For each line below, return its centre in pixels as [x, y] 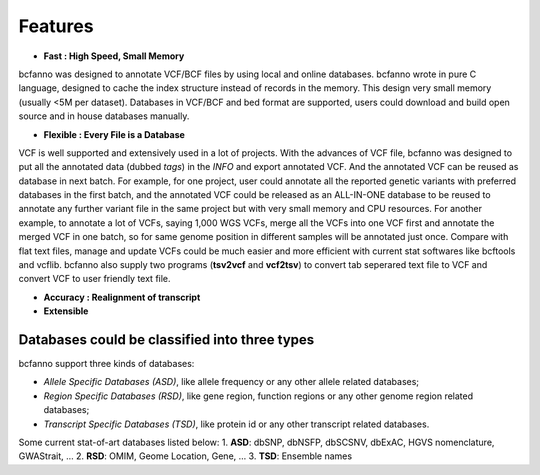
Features [56, 26]
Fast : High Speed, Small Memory [114, 56]
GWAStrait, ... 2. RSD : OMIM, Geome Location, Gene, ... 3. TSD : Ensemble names [185, 456]
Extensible [66, 311]
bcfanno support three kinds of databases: [106, 364]
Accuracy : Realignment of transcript [122, 297]
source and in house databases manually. [104, 116]
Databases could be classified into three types [166, 339]
